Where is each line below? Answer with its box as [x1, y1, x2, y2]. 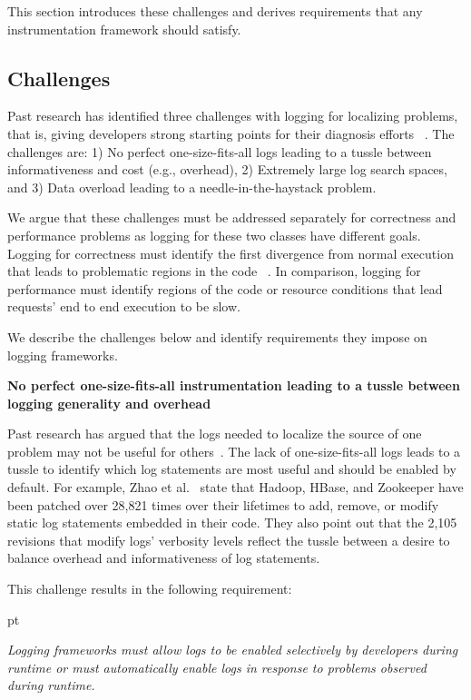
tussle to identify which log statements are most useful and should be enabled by [7, 459, 456, 478]
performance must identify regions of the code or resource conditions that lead [7, 279, 443, 298]
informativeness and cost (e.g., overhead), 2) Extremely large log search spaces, [7, 160, 447, 179]
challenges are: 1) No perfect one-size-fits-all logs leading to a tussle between [7, 142, 432, 161]
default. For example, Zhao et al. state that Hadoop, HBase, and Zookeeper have [7, 478, 464, 497]
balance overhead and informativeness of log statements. [7, 548, 320, 567]
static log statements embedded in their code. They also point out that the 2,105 [7, 513, 457, 532]
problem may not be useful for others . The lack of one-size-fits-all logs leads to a [7, 441, 461, 460]
